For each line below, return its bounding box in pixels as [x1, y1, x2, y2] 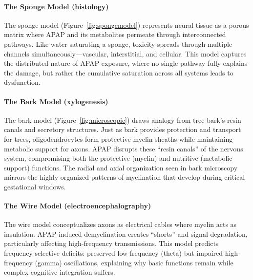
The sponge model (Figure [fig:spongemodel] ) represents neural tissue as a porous [4, 19, 249, 30]
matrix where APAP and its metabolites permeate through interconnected [4, 29, 226, 39]
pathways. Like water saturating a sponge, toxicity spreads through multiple [4, 38, 232, 49]
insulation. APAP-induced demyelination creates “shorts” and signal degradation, [4, 228, 248, 239]
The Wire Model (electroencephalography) [4, 201, 151, 211]
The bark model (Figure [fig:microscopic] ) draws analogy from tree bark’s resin [4, 114, 241, 125]
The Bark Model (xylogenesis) [4, 96, 108, 106]
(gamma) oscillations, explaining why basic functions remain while [35, 257, 233, 267]
